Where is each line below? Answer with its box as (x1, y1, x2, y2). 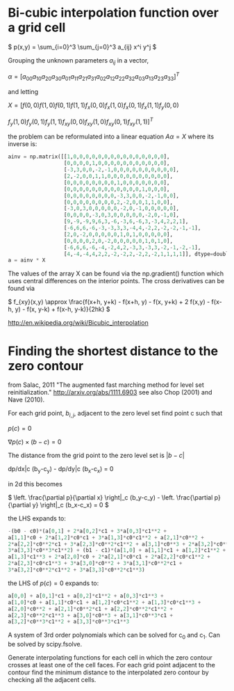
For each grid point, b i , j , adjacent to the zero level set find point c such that (8, 409, 223, 419)
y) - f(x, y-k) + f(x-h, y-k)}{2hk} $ (15, 305, 110, 314)
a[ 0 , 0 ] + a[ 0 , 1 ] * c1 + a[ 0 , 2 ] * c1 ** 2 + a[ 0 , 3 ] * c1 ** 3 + (8, 592, 164, 599)
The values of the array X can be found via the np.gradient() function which (8, 269, 224, 278)
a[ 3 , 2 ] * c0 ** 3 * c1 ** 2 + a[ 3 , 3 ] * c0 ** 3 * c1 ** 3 (8, 618, 130, 626)
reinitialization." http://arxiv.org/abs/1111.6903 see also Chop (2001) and (8, 388, 212, 397)
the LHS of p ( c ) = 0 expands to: (8, 579, 99, 587)
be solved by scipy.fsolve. (8, 640, 83, 649)
